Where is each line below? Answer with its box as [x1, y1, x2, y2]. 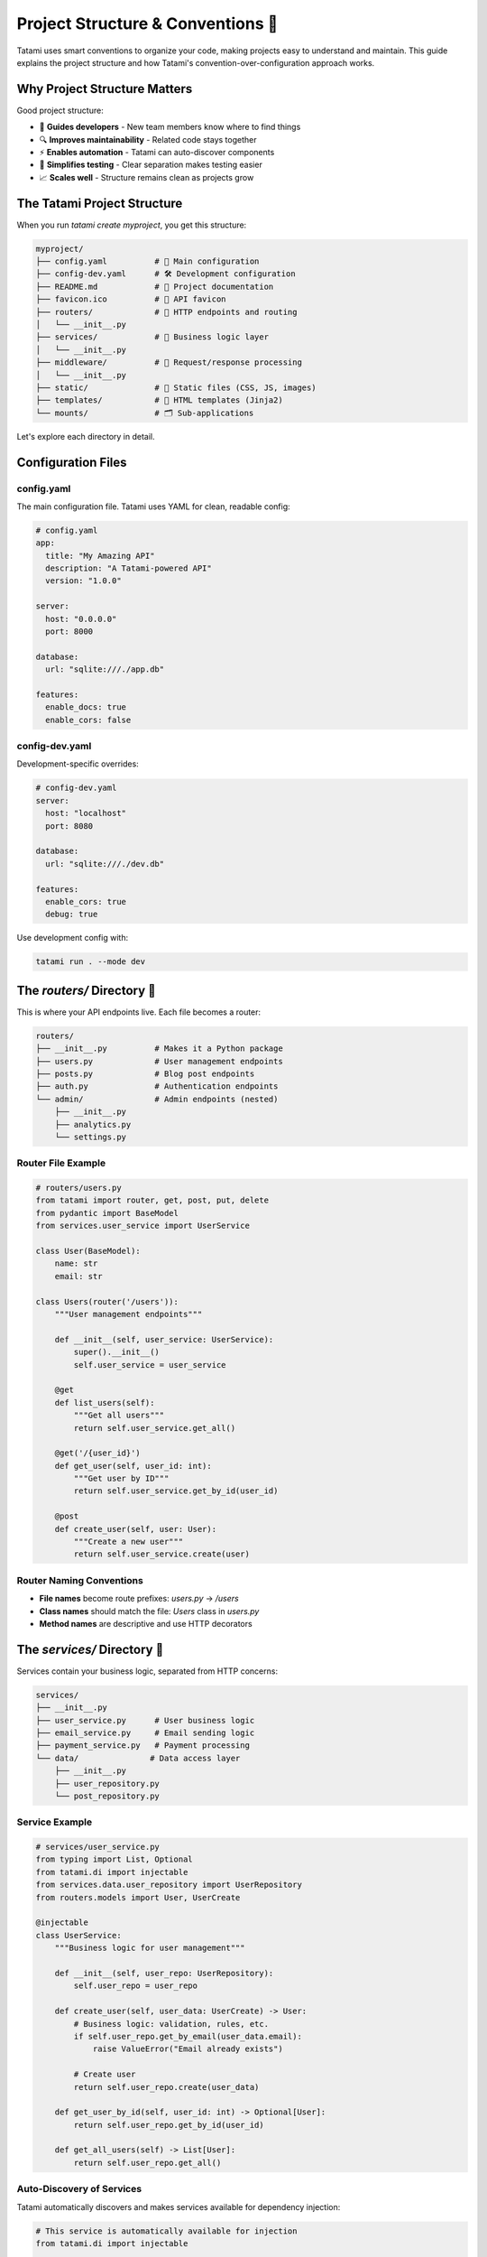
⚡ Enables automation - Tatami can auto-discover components [39, 147, 275, 158]
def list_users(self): [54, 1398, 155, 1407]
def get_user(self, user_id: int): [54, 1461, 212, 1471]
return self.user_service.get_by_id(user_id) [73, 1486, 279, 1496]
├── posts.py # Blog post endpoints [35, 1069, 255, 1079]
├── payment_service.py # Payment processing [35, 1741, 250, 1751]
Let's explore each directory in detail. [16, 431, 155, 441]
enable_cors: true [45, 896, 126, 906]
